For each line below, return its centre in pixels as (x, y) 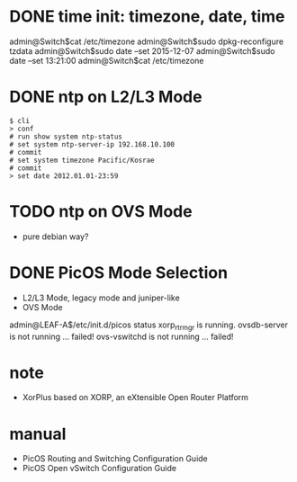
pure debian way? (55, 237)
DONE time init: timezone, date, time (147, 17)
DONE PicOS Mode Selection (118, 272)
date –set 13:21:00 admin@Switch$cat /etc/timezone (107, 60)
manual (38, 434)
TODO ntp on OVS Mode (101, 212)
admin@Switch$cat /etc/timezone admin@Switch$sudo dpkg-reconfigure (147, 41)
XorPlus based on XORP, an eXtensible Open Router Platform (135, 397)
